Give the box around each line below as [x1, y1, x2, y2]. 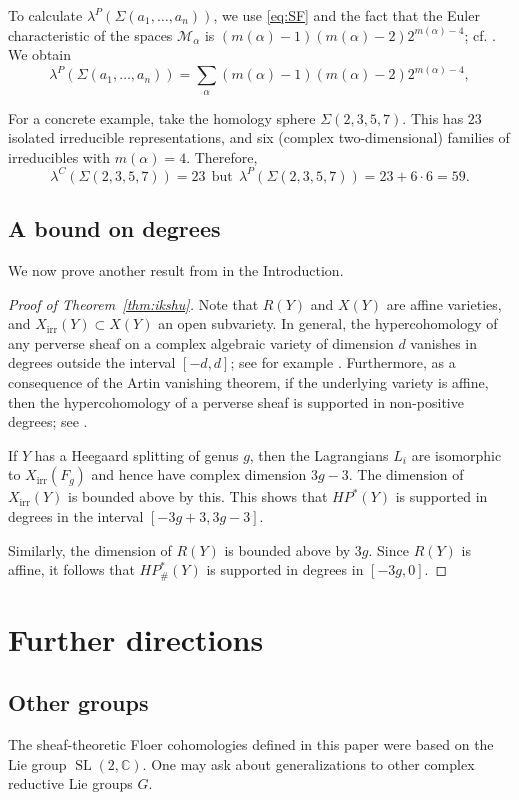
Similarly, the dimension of [8, 539, 172, 560]
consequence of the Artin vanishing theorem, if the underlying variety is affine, [8, 372, 489, 393]
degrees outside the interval [8, 352, 176, 373]
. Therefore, [186, 146, 258, 167]
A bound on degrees [8, 213, 221, 244]
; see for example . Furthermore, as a [230, 352, 456, 373]
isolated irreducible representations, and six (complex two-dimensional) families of [8, 127, 510, 148]
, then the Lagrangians [249, 444, 389, 465]
